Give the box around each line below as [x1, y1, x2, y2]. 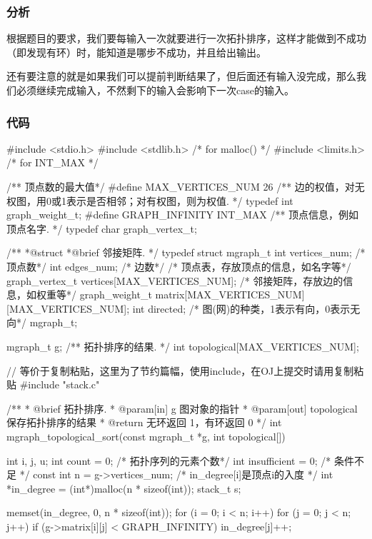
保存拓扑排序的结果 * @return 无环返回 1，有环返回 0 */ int [6, 415, 282, 430]
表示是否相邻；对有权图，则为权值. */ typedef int [66, 193, 293, 208]
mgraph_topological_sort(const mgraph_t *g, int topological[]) [6, 428, 286, 443]
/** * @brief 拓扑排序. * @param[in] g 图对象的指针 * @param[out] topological [6, 401, 358, 415]
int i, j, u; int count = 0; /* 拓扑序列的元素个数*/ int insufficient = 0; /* [6, 453, 331, 468]
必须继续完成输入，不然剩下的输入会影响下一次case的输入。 [16, 83, 294, 97]
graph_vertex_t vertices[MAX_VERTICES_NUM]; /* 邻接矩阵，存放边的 [6, 273, 343, 288]
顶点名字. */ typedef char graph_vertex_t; [6, 221, 197, 236]
